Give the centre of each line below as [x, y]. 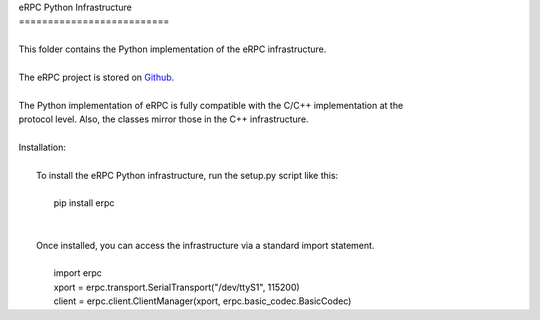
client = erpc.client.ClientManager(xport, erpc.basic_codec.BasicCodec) [202, 301]
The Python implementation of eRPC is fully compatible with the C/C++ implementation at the [211, 105]
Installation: [42, 147]
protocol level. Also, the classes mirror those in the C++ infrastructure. [163, 119]
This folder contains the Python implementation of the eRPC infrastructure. [172, 49]
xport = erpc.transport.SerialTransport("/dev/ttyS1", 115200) [176, 287]
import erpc [77, 273]
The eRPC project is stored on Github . [96, 77]
